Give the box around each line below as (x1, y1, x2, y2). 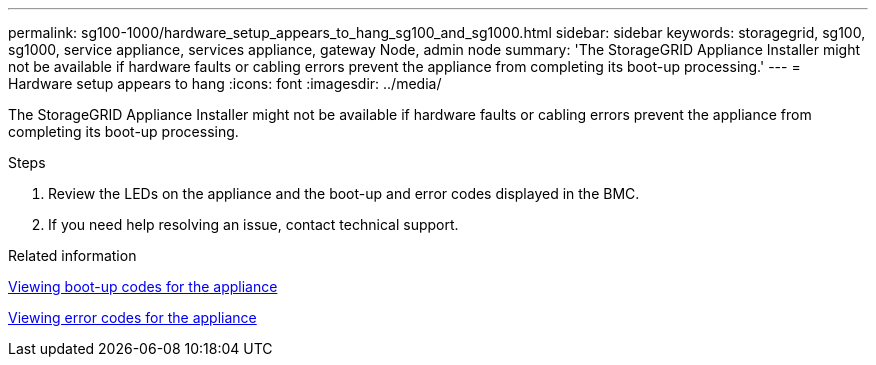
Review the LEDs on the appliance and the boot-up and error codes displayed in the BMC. (48, 185, 640, 202)
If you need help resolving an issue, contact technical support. (48, 216, 459, 233)
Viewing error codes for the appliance (8, 309, 257, 326)
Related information (8, 247, 137, 264)
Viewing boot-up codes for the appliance (8, 278, 278, 295)
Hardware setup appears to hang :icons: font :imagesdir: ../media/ (8, 75, 442, 92)
